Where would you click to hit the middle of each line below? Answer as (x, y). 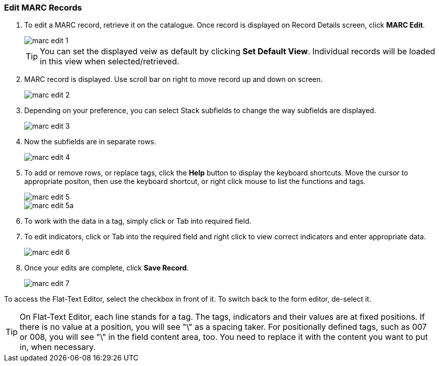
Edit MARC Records (43, 8)
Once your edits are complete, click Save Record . (107, 268)
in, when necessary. (58, 347)
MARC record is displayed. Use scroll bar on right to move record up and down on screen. (174, 79)
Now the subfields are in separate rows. (90, 142)
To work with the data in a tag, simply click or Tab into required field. (138, 221)
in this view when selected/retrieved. (110, 62)
